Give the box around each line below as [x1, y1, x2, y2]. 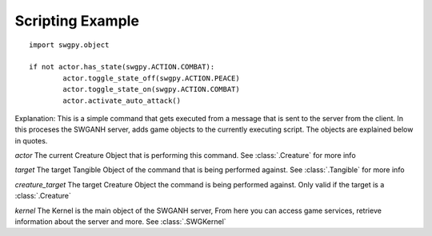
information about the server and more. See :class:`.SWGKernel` [14, 217, 227, 226]
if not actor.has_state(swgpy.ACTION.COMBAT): [29, 62, 215, 72]
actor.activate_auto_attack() [62, 96, 182, 105]
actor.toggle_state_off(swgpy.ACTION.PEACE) [62, 73, 240, 83]
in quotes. [14, 136, 48, 145]
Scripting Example [14, 12, 140, 29]
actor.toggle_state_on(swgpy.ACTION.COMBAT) [62, 85, 240, 94]
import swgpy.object [29, 40, 110, 49]
